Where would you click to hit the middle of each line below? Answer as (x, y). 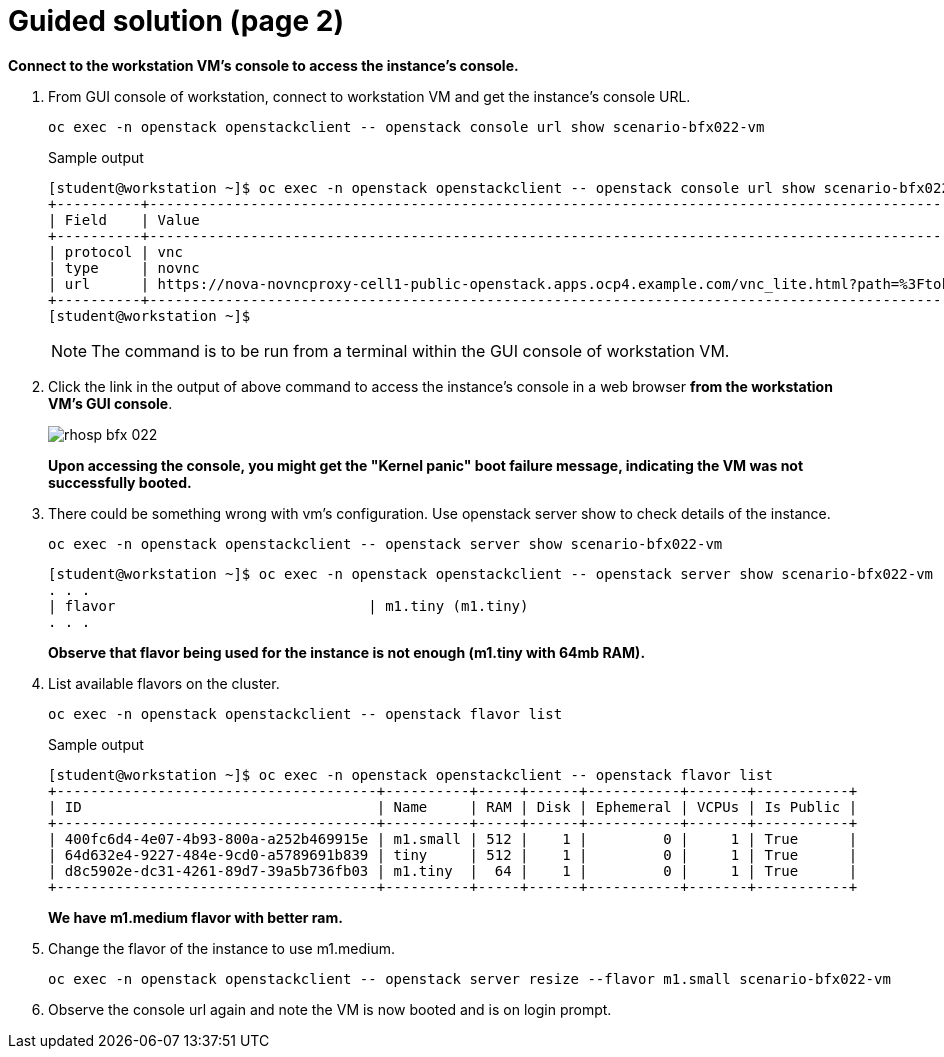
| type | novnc (124, 267)
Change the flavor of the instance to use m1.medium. (222, 948)
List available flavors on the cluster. (164, 683)
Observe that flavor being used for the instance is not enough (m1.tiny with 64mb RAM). (347, 652)
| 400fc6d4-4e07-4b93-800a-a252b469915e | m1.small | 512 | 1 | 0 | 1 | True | (453, 838)
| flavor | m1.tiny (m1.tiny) (288, 605)
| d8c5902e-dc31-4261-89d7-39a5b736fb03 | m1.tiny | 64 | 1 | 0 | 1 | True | (453, 870)
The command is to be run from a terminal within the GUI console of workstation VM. (410, 350)
